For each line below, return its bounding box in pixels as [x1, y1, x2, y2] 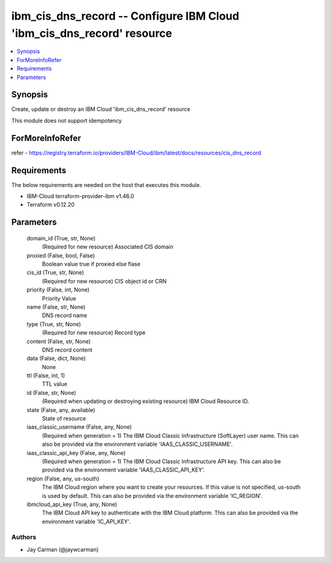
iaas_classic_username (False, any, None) [26, 423, 132, 431]
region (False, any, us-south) [26, 475, 99, 482]
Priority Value [42, 294, 77, 302]
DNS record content [42, 346, 93, 353]
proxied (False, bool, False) [26, 251, 95, 259]
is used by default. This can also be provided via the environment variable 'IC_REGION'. [42, 492, 263, 499]
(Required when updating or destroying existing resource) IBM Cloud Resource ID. [42, 397, 249, 405]
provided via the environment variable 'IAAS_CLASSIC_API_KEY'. [42, 466, 205, 473]
